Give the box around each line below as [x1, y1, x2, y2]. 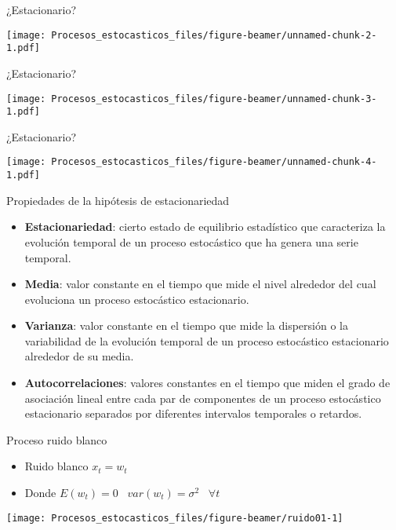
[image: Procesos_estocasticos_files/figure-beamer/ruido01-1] [6, 512, 343, 524]
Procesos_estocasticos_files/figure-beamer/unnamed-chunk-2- [51, 29, 377, 41]
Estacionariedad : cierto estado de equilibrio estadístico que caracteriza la [24, 218, 386, 235]
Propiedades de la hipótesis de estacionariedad [6, 192, 230, 208]
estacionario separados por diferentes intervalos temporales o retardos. [24, 405, 362, 422]
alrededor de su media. [24, 348, 134, 364]
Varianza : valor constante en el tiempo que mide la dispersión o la [24, 317, 348, 334]
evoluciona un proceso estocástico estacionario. [24, 291, 249, 307]
